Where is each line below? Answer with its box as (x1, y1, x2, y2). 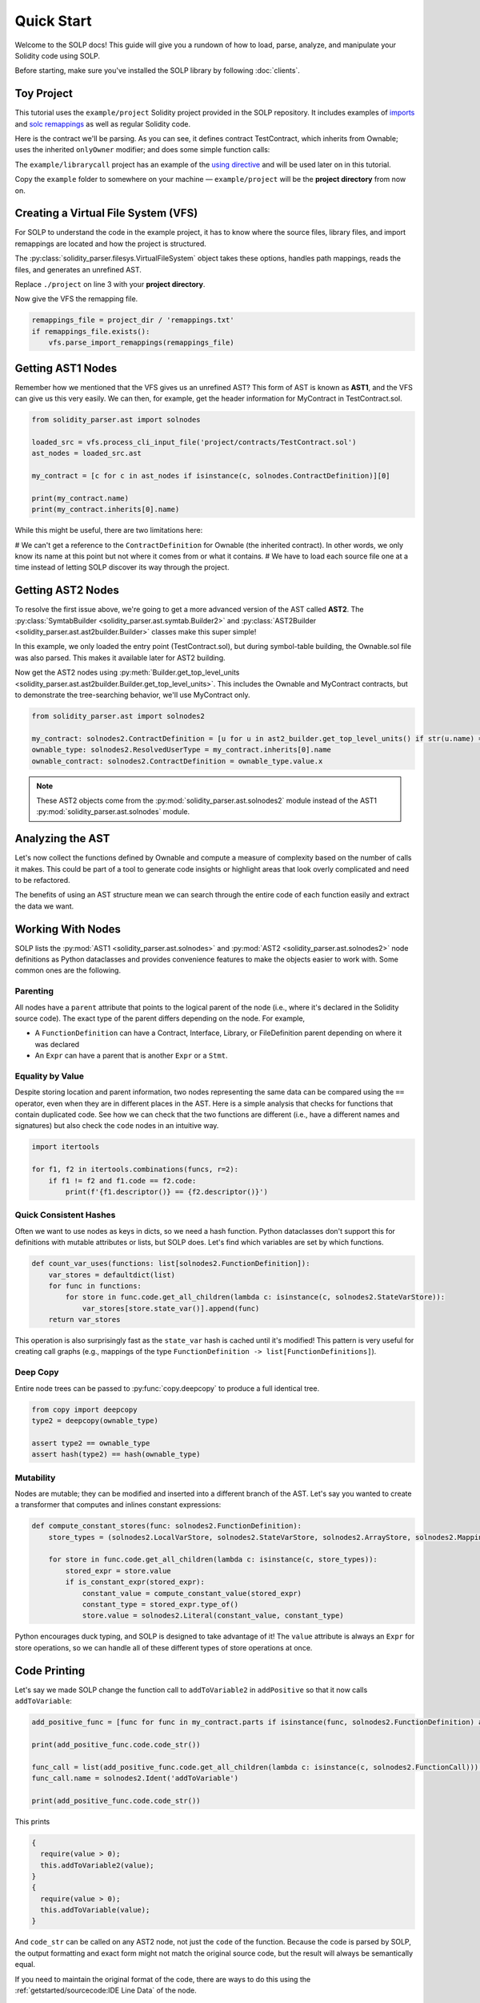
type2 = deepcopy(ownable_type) (31, 1416, 159, 1425)
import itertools (31, 1143, 100, 1151)
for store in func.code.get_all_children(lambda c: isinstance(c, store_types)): (48, 1555, 378, 1564)
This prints (14, 1816, 50, 1826)
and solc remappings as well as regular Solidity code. (14, 119, 191, 128)
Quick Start (14, 12, 92, 30)
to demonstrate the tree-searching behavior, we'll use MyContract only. (14, 690, 251, 699)
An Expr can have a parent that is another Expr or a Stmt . (34, 1050, 228, 1061)
